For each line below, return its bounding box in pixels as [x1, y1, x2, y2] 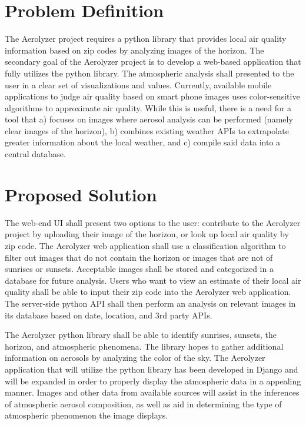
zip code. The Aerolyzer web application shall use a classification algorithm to [5, 239, 286, 251]
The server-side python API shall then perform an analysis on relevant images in [5, 297, 296, 309]
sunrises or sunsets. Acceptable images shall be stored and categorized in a [5, 263, 274, 275]
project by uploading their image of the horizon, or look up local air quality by [5, 228, 289, 240]
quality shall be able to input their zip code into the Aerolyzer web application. [5, 285, 291, 298]
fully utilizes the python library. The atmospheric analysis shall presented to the [5, 67, 294, 79]
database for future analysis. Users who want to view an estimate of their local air [5, 274, 301, 286]
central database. [5, 148, 66, 160]
